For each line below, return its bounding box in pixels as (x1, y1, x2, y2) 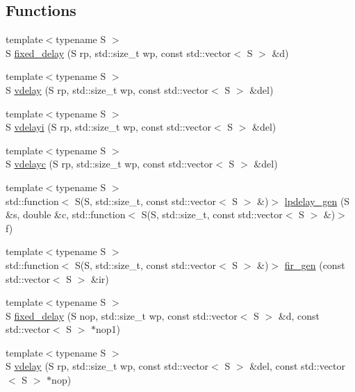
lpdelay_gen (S (284, 193, 350, 208)
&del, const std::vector (249, 359, 346, 373)
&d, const (278, 308, 320, 322)
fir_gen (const (284, 257, 345, 272)
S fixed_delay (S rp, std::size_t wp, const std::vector (6, 45, 231, 60)
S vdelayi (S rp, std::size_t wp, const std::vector (6, 120, 211, 134)
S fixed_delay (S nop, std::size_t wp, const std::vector (6, 308, 238, 322)
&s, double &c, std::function (6, 207, 126, 222)
